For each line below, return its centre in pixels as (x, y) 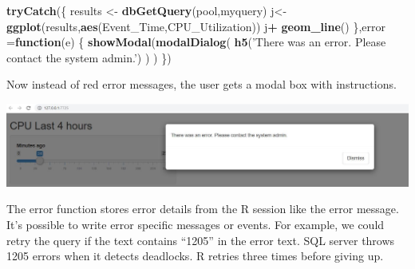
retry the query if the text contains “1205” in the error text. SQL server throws (201, 240)
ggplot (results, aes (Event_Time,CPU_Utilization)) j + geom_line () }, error (196, 26)
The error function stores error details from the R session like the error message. (203, 209)
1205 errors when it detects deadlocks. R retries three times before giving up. (195, 256)
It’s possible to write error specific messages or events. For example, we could (196, 224)
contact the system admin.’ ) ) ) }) (89, 57)
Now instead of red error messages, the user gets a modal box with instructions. (202, 84)
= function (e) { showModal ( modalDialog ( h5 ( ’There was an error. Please (196, 42)
